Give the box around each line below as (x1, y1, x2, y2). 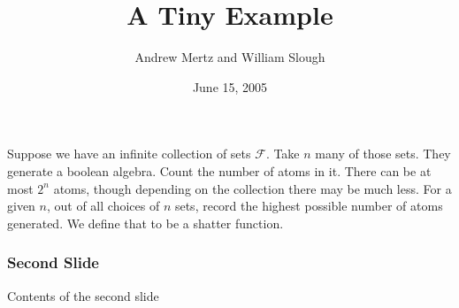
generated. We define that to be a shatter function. (7, 213, 284, 232)
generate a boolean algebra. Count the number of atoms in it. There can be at (7, 161, 432, 180)
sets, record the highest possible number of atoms (174, 196, 443, 215)
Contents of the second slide (7, 286, 159, 304)
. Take (265, 144, 300, 163)
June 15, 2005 (192, 77, 268, 96)
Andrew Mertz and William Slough (134, 48, 325, 66)
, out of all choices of (46, 196, 160, 215)
